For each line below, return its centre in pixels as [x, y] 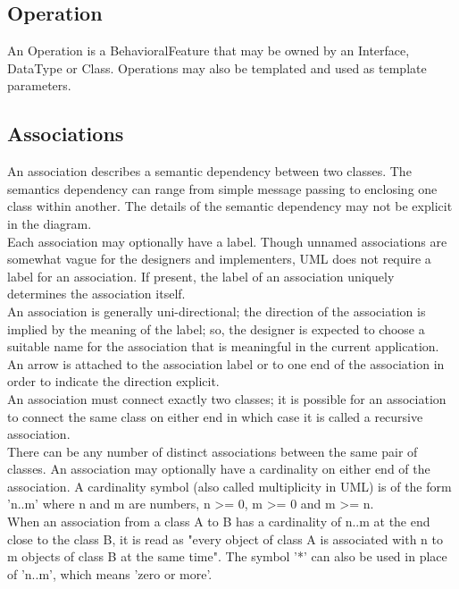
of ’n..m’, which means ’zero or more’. [110, 573]
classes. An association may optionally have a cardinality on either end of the [219, 469]
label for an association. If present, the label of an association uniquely [201, 276]
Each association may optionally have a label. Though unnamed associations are [227, 241]
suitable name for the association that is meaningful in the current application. [223, 346]
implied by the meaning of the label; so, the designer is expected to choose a [216, 328]
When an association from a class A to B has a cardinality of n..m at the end [219, 522]
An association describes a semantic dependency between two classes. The [209, 171]
